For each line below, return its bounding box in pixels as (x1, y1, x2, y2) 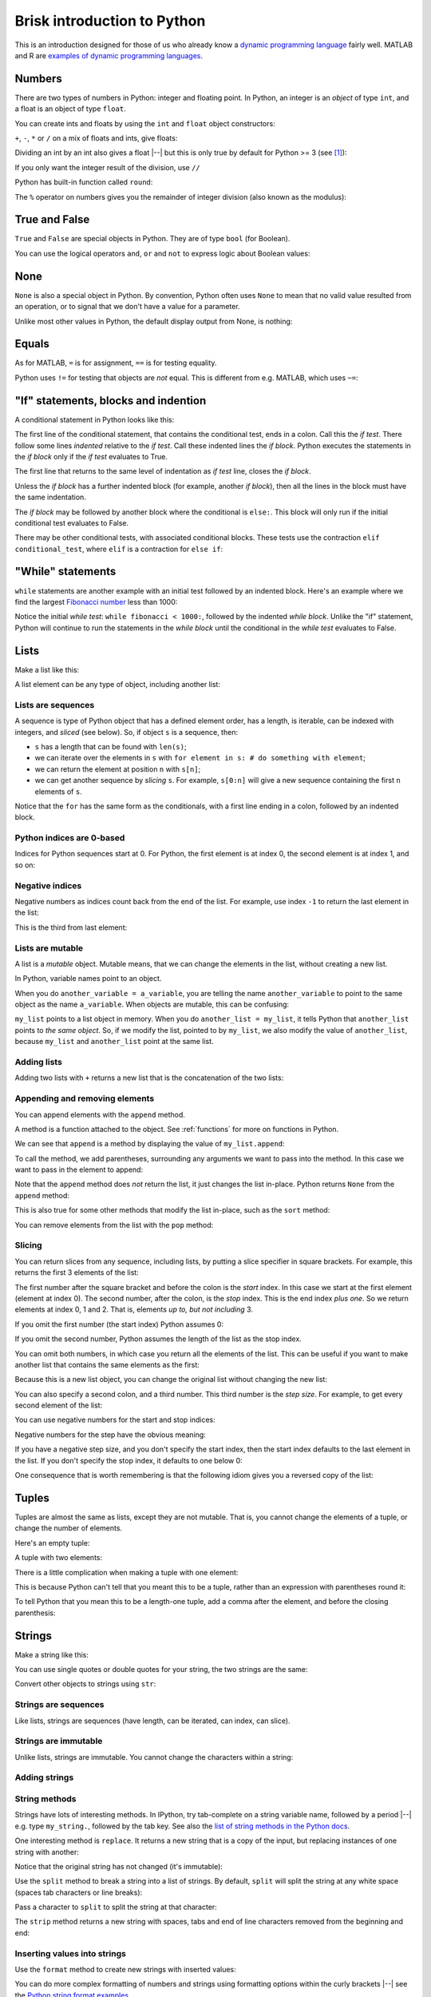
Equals (14, 337, 49, 351)
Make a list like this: (14, 665, 80, 674)
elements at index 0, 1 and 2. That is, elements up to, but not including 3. (14, 1304, 253, 1314)
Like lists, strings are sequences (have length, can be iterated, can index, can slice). (14, 1716, 291, 1725)
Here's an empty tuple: (14, 1538, 90, 1547)
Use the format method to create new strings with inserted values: (14, 1965, 236, 1975)
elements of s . (34, 787, 83, 796)
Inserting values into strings (14, 1947, 127, 1959)
